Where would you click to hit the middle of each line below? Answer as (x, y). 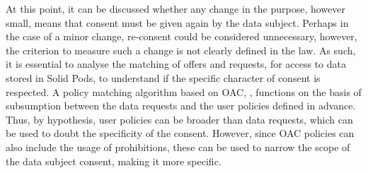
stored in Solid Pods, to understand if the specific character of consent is (163, 77)
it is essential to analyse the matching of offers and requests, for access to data (176, 64)
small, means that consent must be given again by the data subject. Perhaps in (177, 22)
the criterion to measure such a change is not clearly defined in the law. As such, (181, 50)
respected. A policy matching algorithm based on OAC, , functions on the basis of (184, 91)
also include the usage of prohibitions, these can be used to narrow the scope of (178, 147)
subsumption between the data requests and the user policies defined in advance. (181, 106)
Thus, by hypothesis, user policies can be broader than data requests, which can (179, 119)
